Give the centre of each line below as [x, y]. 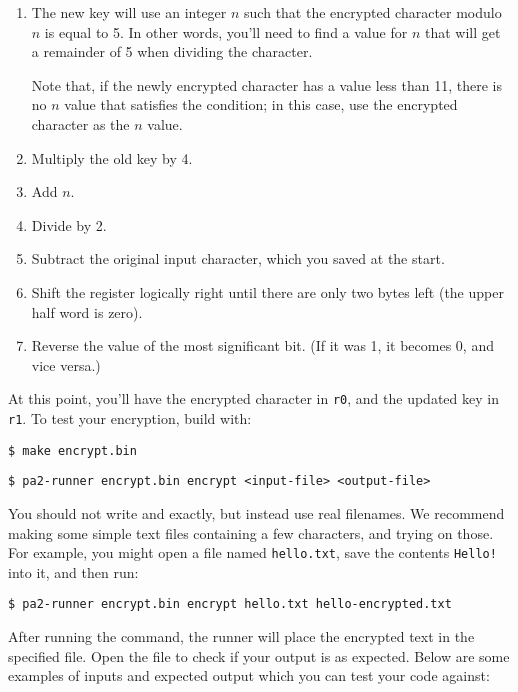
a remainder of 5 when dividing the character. [172, 51]
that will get [462, 31]
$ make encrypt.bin [72, 450]
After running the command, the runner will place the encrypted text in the [241, 636]
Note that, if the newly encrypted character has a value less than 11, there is [266, 84]
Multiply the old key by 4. [112, 157]
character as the [80, 123]
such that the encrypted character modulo [373, 12]
